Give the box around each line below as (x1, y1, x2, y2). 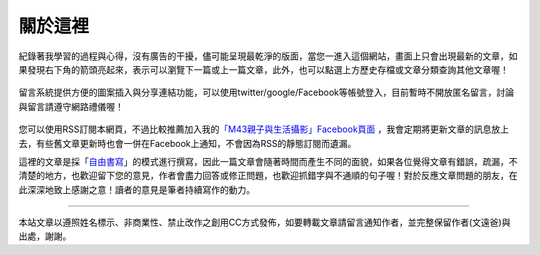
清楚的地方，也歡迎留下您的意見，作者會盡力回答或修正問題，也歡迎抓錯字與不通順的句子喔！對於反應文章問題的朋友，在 (18, 170, 518, 182)
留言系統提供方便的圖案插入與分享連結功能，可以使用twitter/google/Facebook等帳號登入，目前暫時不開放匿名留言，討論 (18, 86, 515, 99)
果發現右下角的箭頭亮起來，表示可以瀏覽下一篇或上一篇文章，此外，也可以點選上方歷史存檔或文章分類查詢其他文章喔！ (18, 63, 509, 75)
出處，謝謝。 (18, 230, 72, 242)
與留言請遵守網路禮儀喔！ (18, 100, 124, 112)
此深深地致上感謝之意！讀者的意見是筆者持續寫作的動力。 (18, 183, 255, 195)
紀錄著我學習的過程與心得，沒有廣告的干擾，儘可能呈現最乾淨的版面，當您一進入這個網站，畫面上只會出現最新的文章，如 (18, 50, 518, 62)
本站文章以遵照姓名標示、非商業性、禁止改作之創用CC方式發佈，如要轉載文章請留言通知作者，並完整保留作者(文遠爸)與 (18, 216, 511, 229)
